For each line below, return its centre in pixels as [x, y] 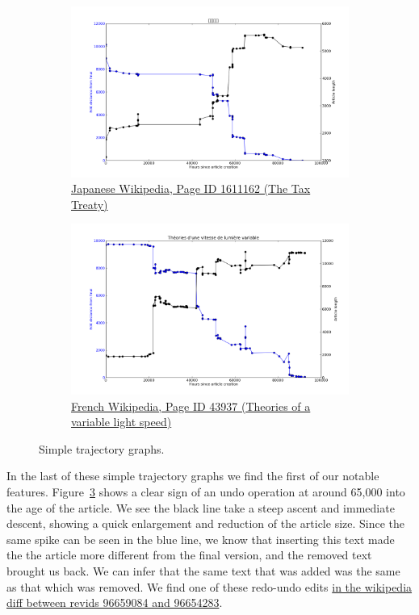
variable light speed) [122, 422]
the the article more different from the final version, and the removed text [189, 555]
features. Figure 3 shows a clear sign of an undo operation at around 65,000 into [206, 492]
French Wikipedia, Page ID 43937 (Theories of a [191, 406]
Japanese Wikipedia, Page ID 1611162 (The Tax [191, 188]
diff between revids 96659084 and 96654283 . [115, 602]
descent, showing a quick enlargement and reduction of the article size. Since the [206, 523]
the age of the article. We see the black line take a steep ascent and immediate [201, 507]
